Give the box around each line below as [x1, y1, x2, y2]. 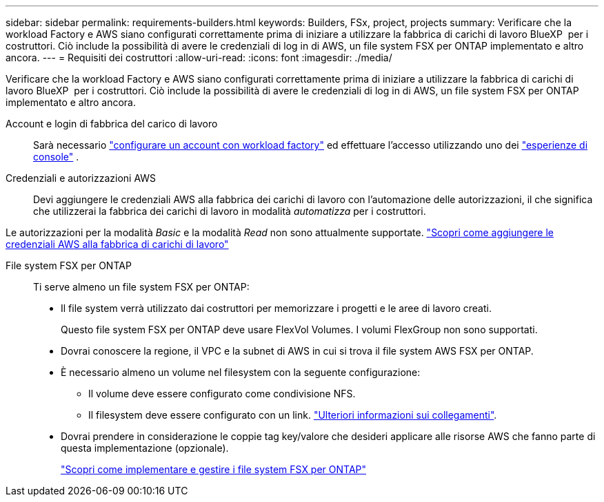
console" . [33, 151, 79, 163]
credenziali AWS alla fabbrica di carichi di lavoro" [6, 238, 229, 250]
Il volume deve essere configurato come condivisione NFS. [88, 388, 356, 399]
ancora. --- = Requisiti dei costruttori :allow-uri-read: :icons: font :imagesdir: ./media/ [6, 52, 392, 63]
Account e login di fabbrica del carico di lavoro [6, 118, 218, 129]
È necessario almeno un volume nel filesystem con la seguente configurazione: [61, 366, 421, 378]
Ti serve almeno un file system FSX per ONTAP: [33, 281, 250, 293]
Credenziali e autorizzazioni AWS [6, 172, 157, 184]
